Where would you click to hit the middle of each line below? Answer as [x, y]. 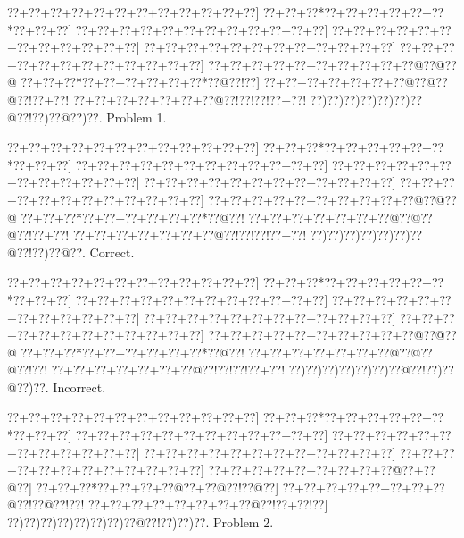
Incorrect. [79, 387]
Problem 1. [137, 117]
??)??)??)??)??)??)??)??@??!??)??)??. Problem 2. [141, 522]
